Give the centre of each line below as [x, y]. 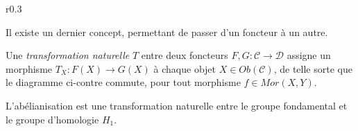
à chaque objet [185, 68]
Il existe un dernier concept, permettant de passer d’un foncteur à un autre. [167, 32]
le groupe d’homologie [52, 119]
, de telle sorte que [313, 68]
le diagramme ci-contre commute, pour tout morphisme [123, 82]
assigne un [309, 55]
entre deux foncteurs [185, 55]
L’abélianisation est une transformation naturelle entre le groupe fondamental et [177, 105]
